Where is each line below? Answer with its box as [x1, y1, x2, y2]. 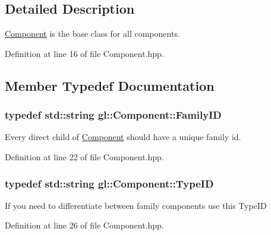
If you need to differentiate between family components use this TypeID [5, 199, 267, 211]
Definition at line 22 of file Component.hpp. [5, 150, 164, 163]
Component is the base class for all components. [5, 27, 180, 40]
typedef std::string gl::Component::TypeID [5, 176, 214, 190]
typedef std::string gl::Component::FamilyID [5, 107, 222, 122]
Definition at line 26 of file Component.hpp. [5, 219, 164, 231]
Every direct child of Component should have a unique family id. [5, 131, 241, 143]
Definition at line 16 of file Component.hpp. [5, 47, 164, 59]
